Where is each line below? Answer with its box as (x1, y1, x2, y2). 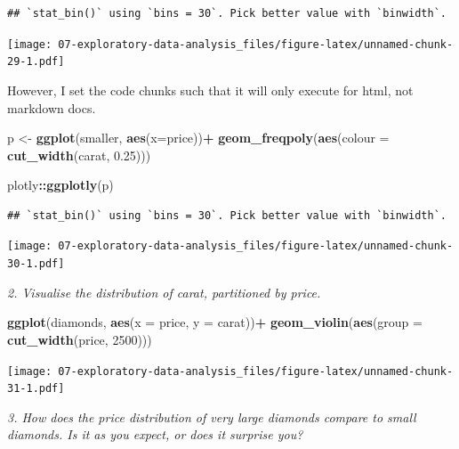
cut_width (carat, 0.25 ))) (7, 145, 151, 164)
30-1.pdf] (7, 257, 65, 271)
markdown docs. (7, 98, 96, 117)
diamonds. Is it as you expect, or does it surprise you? (7, 425, 303, 444)
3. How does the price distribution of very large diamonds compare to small (7, 407, 416, 426)
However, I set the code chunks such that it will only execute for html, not (7, 80, 414, 99)
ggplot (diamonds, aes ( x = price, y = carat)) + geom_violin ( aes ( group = (7, 313, 423, 331)
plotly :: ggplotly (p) (7, 176, 114, 194)
